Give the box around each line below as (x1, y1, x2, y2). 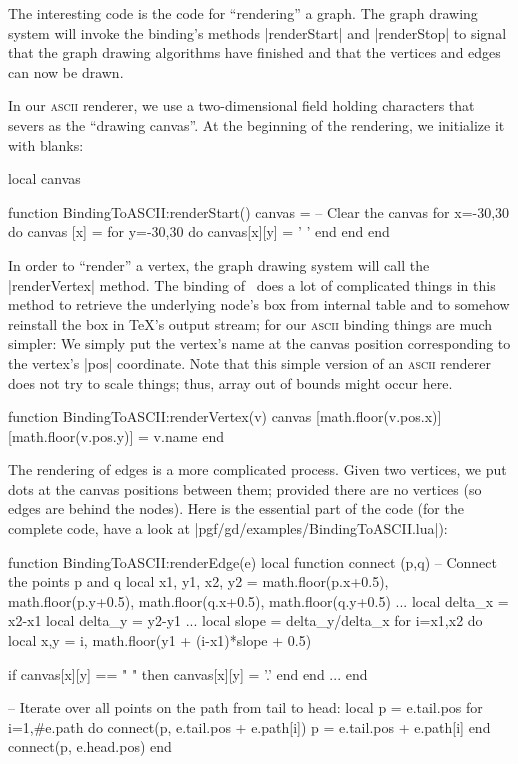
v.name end (153, 425, 224, 446)
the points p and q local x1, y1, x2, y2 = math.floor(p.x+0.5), (8, 571, 389, 592)
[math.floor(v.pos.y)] (8, 425, 134, 446)
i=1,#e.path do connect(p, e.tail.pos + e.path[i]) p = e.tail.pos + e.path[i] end (8, 716, 491, 737)
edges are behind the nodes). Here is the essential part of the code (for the (8, 498, 464, 519)
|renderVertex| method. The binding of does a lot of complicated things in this (8, 274, 496, 295)
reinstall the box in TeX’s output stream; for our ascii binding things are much (8, 313, 493, 334)
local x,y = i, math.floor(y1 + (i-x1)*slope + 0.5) (8, 630, 312, 651)
